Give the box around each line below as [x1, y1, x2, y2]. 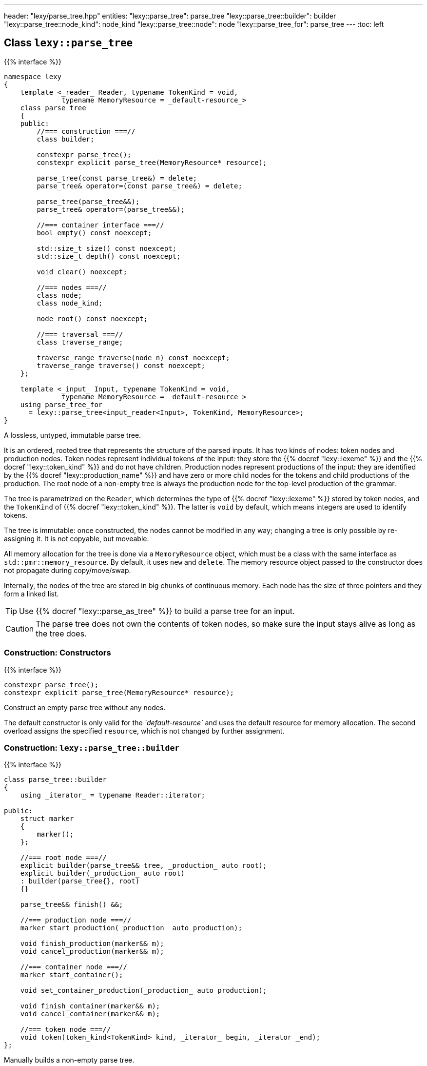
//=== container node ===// [20, 963, 127, 971]
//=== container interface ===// [37, 221, 164, 229]
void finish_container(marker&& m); [20, 1002, 160, 1010]
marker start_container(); [20, 971, 123, 979]
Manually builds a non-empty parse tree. [4, 1056, 135, 1065]
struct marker [20, 815, 74, 823]
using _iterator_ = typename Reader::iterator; [20, 791, 206, 799]
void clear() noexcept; [37, 267, 127, 276]
